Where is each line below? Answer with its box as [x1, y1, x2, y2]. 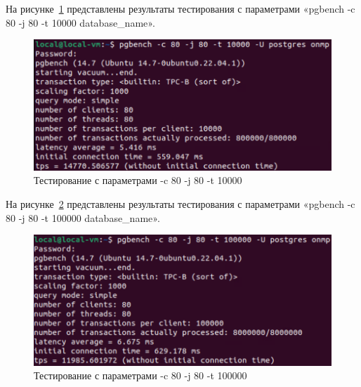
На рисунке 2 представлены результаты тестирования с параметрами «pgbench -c [6, 197, 355, 211]
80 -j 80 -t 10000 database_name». [6, 15, 155, 29]
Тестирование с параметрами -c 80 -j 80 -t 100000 [34, 368, 247, 383]
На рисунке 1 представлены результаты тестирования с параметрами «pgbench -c [6, 1, 355, 15]
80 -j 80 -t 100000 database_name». [6, 210, 160, 225]
